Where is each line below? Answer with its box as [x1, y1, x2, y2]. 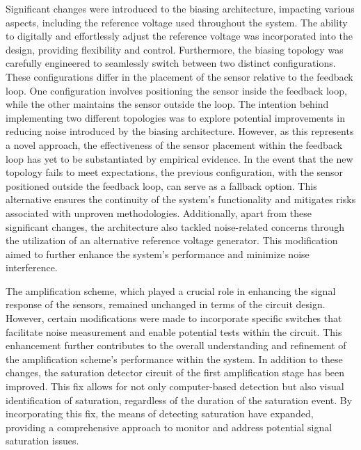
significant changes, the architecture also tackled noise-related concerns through [6, 219, 345, 234]
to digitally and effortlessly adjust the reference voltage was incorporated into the [6, 29, 353, 43]
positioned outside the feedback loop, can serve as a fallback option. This [6, 178, 317, 193]
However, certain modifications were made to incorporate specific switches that [6, 311, 342, 326]
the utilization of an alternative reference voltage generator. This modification [6, 233, 338, 248]
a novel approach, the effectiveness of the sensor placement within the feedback [6, 137, 343, 152]
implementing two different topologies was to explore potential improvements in [6, 110, 345, 124]
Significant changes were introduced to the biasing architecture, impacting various [6, 1, 355, 15]
